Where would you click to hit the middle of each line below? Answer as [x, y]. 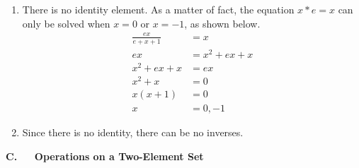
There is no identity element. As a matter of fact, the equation [158, 9]
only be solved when [66, 23]
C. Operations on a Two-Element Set [105, 156]
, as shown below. [222, 23]
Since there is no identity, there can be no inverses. [133, 132]
